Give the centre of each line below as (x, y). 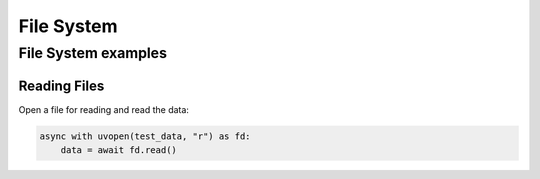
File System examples (92, 53)
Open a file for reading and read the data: (104, 109)
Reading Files (61, 85)
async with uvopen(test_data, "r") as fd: (145, 136)
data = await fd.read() (118, 150)
